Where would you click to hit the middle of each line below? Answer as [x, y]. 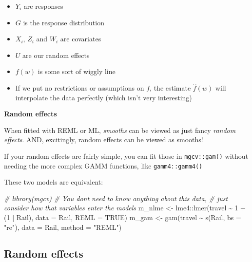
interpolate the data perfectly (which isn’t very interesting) [104, 97]
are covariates [81, 39]
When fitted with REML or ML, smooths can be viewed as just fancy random [120, 130]
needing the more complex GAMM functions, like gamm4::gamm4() [103, 165]
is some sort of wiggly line [77, 71]
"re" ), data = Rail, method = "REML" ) [63, 227]
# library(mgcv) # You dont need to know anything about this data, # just [116, 198]
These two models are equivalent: [54, 182]
